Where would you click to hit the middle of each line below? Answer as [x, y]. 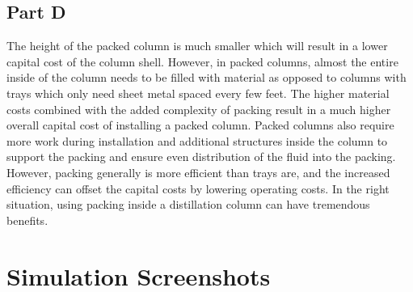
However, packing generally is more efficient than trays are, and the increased [198, 172]
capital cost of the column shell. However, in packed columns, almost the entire [202, 61]
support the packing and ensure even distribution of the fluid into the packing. [201, 157]
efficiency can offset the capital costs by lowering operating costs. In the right [198, 188]
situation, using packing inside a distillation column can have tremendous [188, 204]
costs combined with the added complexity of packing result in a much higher [199, 109]
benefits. [27, 220]
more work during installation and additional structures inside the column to [197, 140]
